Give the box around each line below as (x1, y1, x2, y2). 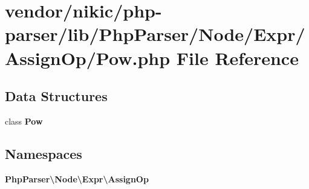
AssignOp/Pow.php (5, 45, 171, 70)
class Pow (5, 114, 43, 127)
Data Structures (5, 87, 108, 105)
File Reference (176, 45, 299, 70)
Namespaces (5, 144, 82, 163)
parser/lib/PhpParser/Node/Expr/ (5, 22, 305, 46)
